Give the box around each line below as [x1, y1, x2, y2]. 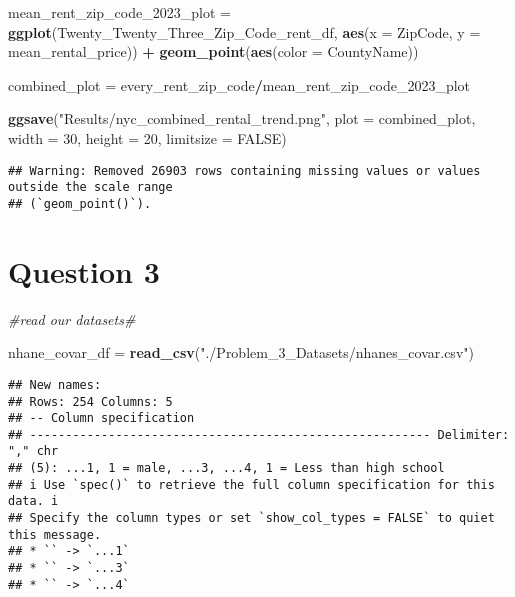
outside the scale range [8, 180, 173, 195]
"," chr [8, 444, 59, 459]
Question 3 [8, 250, 160, 291]
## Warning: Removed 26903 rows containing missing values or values [8, 163, 481, 178]
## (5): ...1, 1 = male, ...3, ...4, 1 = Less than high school [8, 461, 445, 476]
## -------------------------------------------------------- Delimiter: [8, 427, 510, 442]
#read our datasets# [8, 308, 136, 329]
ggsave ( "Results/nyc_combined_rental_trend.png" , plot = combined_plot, [8, 108, 476, 129]
